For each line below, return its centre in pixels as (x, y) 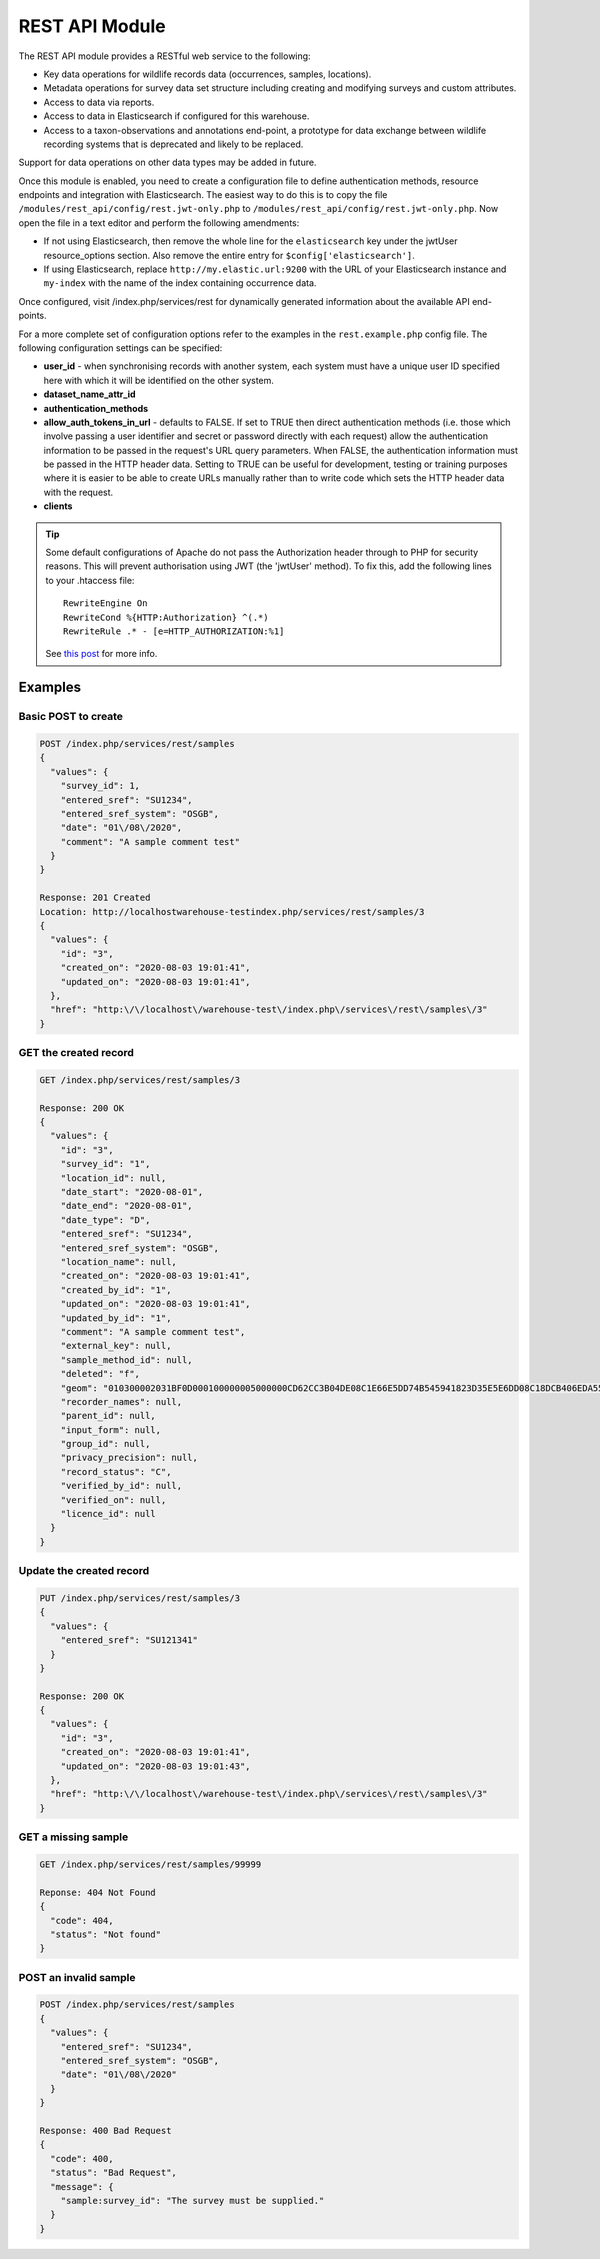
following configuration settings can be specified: (120, 347)
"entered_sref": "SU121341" (129, 1640)
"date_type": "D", (105, 1219)
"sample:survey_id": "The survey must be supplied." (192, 2200)
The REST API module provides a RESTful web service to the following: (164, 56)
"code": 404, (82, 1920)
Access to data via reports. (99, 102)
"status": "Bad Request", (113, 2173)
